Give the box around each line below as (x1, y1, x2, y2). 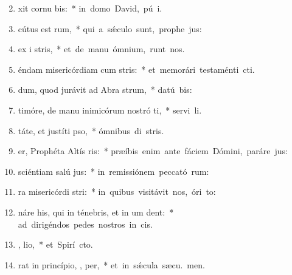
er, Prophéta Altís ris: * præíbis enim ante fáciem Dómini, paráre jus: (18, 144, 288, 157)
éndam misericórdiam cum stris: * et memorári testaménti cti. (18, 63, 255, 75)
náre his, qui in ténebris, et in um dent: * (18, 205, 174, 218)
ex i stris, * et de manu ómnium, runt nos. (18, 42, 185, 55)
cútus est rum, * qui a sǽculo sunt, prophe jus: (18, 22, 202, 35)
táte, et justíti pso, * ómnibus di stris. (18, 124, 164, 137)
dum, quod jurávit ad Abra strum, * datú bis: (18, 83, 192, 96)
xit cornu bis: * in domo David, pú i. (18, 2, 162, 14)
